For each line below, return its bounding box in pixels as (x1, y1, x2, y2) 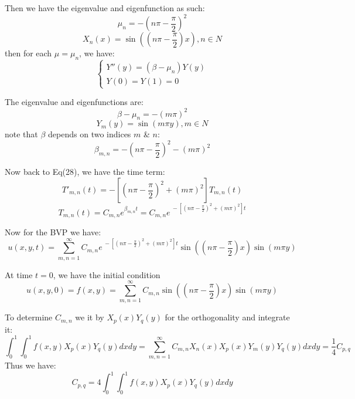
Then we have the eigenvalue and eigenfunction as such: (5, 2, 205, 13)
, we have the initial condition (53, 268, 161, 280)
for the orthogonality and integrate (165, 311, 290, 323)
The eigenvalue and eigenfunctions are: (5, 96, 144, 108)
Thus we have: (5, 359, 56, 371)
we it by (75, 311, 104, 323)
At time (5, 268, 33, 280)
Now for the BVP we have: (5, 225, 101, 238)
